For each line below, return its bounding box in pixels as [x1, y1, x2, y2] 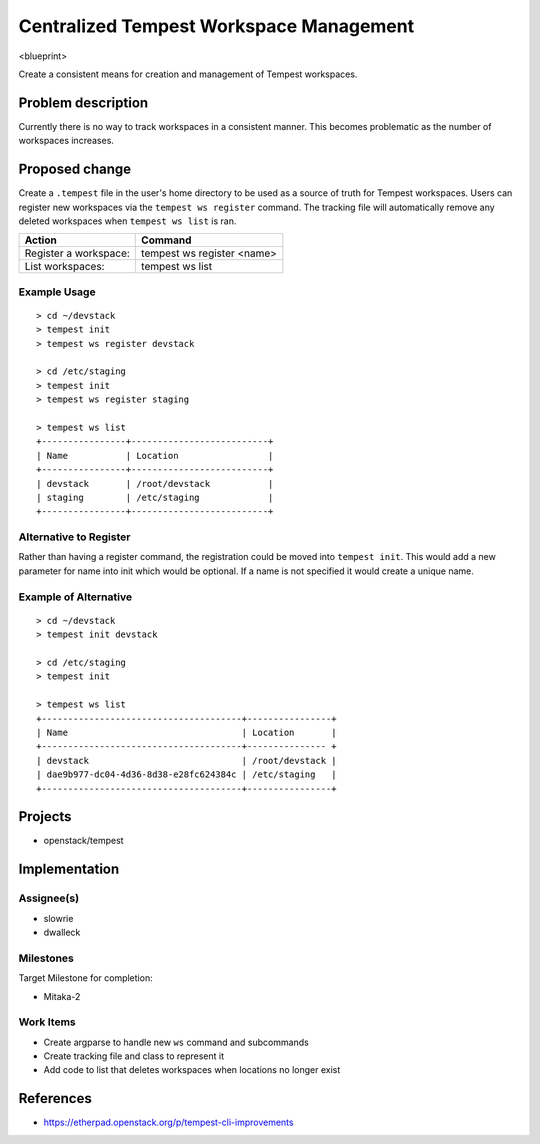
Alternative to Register [18, 530, 131, 544]
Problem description [18, 94, 149, 111]
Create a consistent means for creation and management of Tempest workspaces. [18, 68, 358, 80]
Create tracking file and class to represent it [43, 1050, 225, 1062]
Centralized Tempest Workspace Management [18, 15, 415, 37]
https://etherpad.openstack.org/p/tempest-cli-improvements [43, 1116, 294, 1129]
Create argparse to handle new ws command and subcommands [43, 1036, 309, 1048]
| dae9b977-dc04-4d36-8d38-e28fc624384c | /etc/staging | [36, 769, 337, 780]
